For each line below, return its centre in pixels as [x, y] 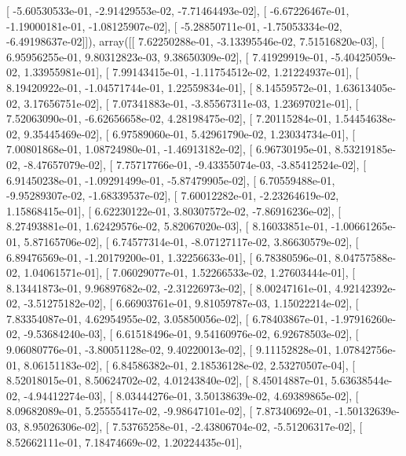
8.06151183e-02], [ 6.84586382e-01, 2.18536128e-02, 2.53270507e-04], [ [190, 364]
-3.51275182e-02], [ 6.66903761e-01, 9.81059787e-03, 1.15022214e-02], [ [191, 303]
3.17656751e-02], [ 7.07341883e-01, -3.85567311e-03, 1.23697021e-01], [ [191, 103]
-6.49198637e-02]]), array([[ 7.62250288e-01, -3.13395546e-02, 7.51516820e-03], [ [196, 41]
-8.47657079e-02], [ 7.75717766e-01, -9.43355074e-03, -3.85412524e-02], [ [195, 164]
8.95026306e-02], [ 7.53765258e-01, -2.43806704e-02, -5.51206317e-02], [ [193, 427]
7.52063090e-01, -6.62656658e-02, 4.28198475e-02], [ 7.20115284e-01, [169, 118]
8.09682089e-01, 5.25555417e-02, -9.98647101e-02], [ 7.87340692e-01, [169, 411]
